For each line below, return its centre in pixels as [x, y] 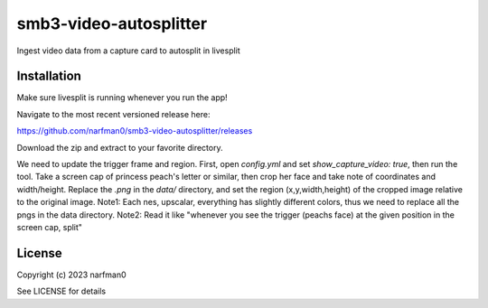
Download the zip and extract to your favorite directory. [120, 147]
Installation [49, 76]
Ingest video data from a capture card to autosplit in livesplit [129, 51]
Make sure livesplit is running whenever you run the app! [122, 98]
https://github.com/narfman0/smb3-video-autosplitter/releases [135, 131]
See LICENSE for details [61, 291]
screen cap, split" [50, 227]
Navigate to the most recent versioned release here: [113, 114]
